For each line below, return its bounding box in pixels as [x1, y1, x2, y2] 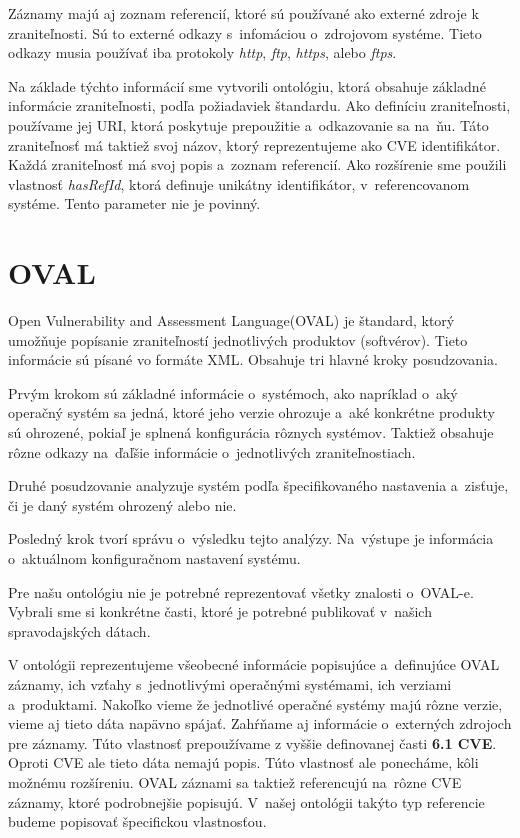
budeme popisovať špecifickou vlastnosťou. [8, 811, 267, 832]
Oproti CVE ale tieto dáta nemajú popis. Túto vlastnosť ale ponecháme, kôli [8, 752, 479, 773]
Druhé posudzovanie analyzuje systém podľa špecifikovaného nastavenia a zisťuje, [8, 475, 509, 496]
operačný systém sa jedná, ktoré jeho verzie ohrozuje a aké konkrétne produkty [8, 402, 495, 423]
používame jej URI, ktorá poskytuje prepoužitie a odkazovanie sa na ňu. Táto [8, 114, 489, 135]
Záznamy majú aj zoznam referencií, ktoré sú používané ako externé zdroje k [8, 3, 479, 23]
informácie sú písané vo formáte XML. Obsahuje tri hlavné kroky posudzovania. [8, 349, 498, 370]
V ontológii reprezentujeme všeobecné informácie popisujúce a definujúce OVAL [8, 654, 500, 675]
